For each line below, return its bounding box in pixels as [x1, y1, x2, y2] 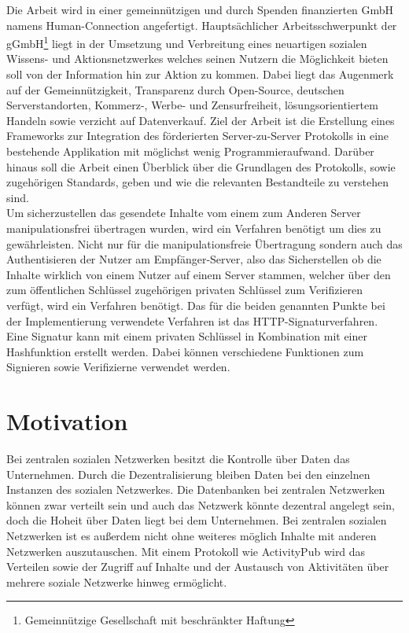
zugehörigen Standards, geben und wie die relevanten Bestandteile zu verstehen [6, 174, 389, 190]
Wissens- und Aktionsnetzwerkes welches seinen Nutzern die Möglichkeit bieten [6, 50, 389, 67]
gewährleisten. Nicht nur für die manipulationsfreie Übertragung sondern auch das [6, 235, 403, 252]
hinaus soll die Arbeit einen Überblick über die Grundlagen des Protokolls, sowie [6, 158, 396, 175]
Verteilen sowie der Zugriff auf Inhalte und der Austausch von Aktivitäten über [6, 558, 389, 575]
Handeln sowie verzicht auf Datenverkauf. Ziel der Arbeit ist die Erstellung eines [6, 112, 395, 128]
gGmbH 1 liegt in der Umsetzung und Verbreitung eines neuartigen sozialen [6, 33, 367, 51]
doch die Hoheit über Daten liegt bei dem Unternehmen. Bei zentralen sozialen [6, 512, 387, 528]
